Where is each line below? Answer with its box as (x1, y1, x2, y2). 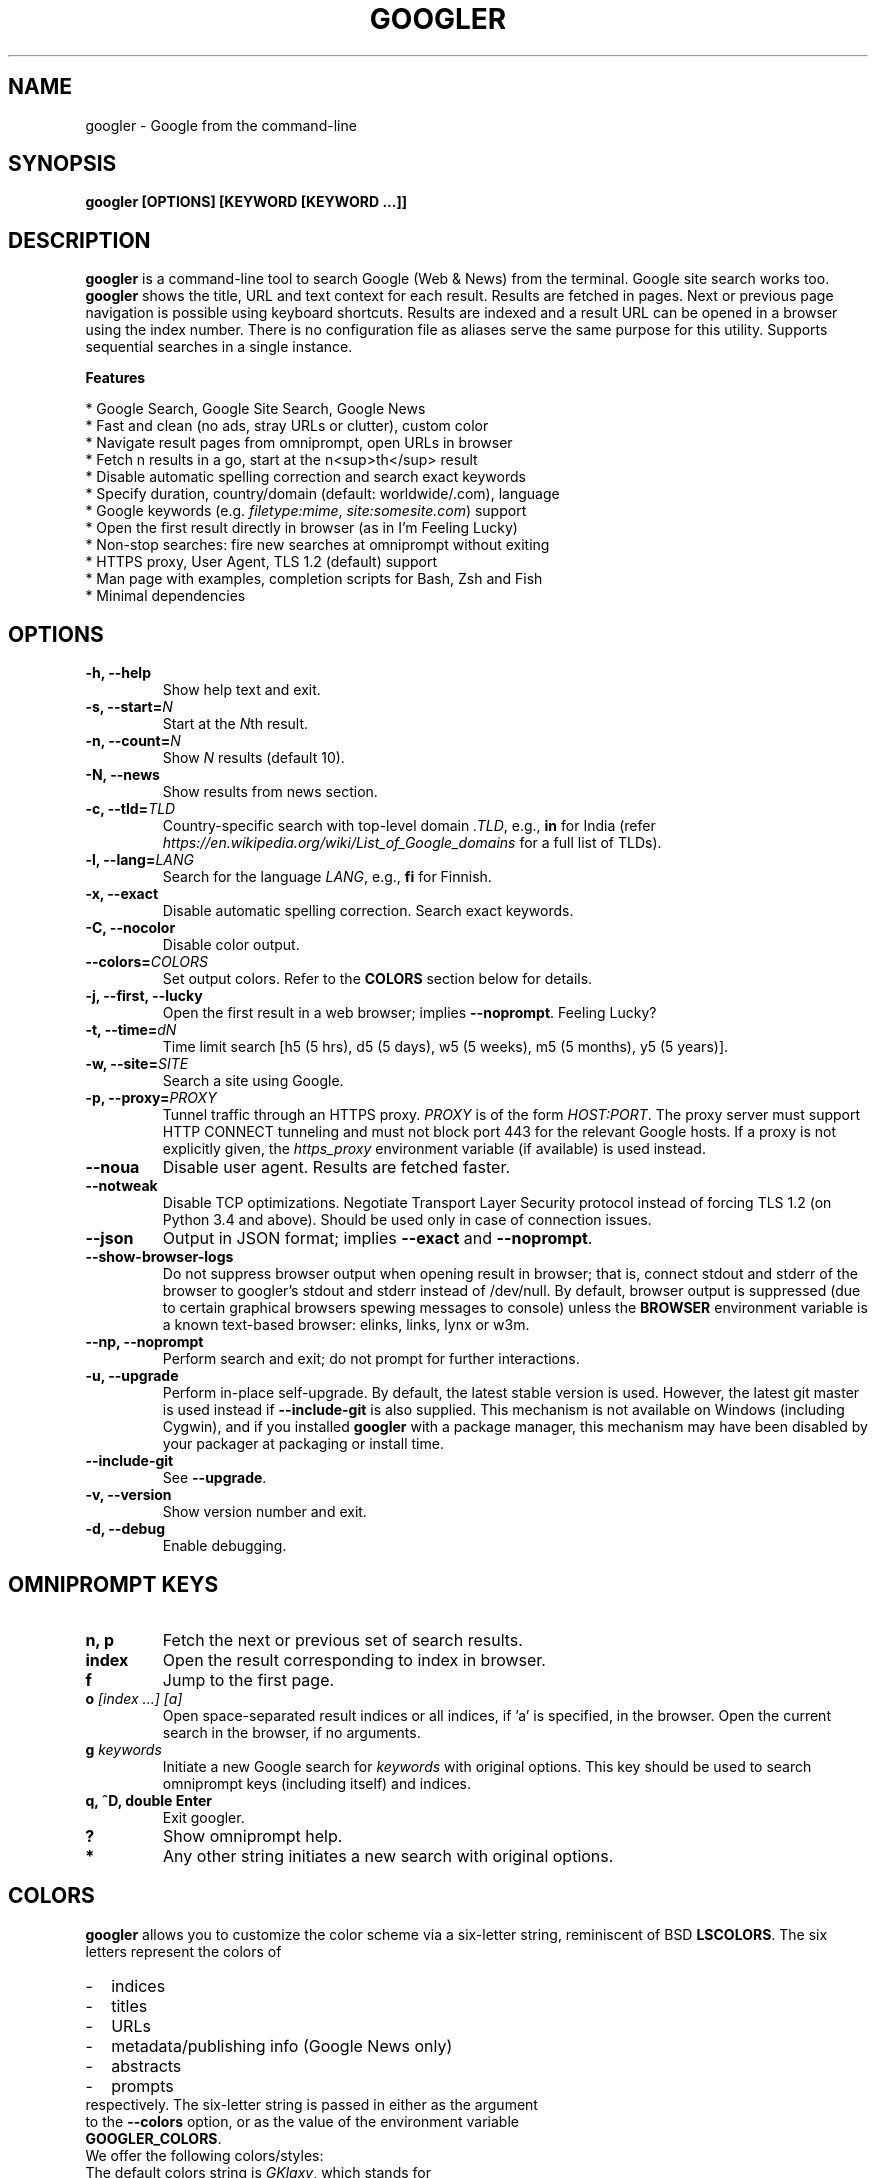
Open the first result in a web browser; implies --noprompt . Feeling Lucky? (162, 1004, 657, 1022)
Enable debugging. (162, 1537, 287, 1555)
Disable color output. (162, 936, 300, 954)
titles (111, 1995, 148, 2016)
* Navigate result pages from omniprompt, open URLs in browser (85, 434, 513, 452)
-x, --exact (85, 885, 159, 903)
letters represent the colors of (85, 1942, 282, 1960)
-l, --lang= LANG (85, 851, 194, 869)
